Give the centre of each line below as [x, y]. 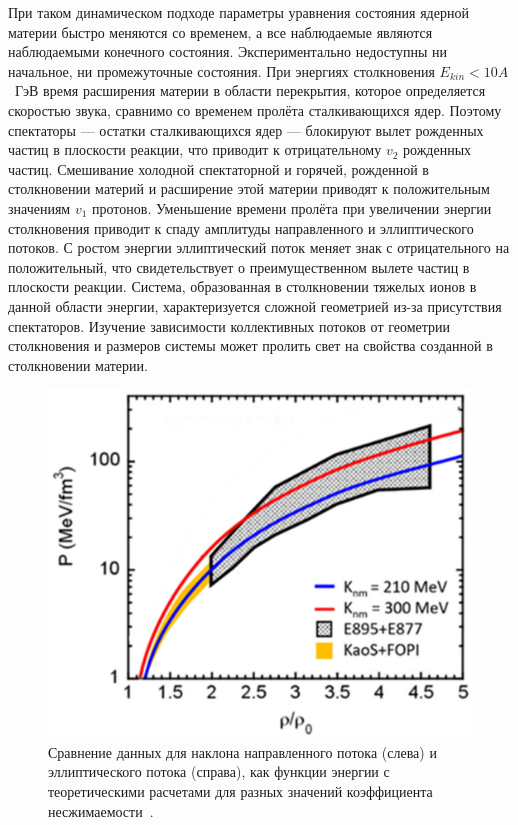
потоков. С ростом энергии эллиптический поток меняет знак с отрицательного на [259, 247]
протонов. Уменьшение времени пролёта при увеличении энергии [292, 207]
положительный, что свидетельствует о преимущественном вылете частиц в [239, 266]
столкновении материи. [78, 364]
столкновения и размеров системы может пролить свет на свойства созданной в [250, 345]
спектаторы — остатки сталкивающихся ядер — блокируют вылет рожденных [246, 129]
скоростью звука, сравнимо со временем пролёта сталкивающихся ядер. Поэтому [255, 109]
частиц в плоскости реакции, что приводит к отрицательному [195, 149]
